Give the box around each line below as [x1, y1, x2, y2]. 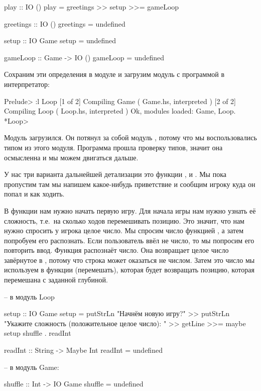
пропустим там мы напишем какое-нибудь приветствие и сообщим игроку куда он [4, 178, 255, 189]
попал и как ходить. [4, 188, 65, 199]
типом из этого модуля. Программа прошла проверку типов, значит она [4, 142, 223, 152]
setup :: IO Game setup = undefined [4, 35, 116, 46]
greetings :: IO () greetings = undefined [4, 18, 125, 29]
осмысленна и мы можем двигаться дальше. [4, 152, 139, 162]
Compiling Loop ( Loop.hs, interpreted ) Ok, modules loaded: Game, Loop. [4, 106, 236, 116]
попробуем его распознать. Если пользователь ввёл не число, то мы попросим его [4, 235, 254, 245]
